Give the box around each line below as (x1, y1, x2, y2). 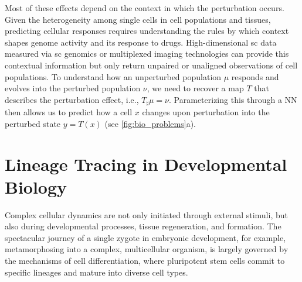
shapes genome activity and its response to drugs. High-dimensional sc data (5, 36, 277, 48)
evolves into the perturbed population (5, 82, 141, 94)
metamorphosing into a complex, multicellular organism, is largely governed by (5, 243, 289, 255)
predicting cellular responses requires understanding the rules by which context (5, 25, 289, 37)
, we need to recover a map (147, 82, 244, 94)
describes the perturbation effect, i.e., (5, 93, 139, 105)
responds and (231, 70, 279, 82)
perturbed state (5, 117, 61, 129)
